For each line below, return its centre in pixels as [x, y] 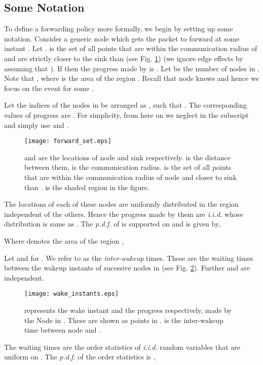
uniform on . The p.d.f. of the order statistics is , [80, 357]
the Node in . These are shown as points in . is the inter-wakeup [124, 320]
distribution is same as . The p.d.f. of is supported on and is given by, [112, 224]
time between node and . [63, 330]
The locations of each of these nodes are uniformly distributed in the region [121, 204]
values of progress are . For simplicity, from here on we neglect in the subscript [126, 115]
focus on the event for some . [49, 88]
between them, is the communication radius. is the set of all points [128, 167]
